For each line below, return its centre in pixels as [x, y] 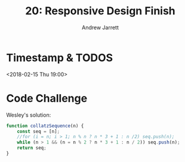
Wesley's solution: [29, 115]
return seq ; [32, 148]
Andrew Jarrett [100, 27]
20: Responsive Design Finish [100, 11]
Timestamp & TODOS [60, 57]
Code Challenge [47, 98]
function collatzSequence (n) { [45, 126]
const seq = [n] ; [38, 131]
